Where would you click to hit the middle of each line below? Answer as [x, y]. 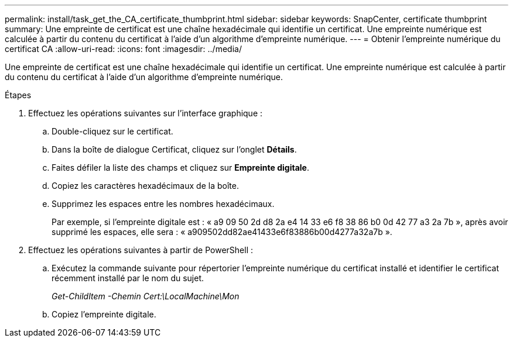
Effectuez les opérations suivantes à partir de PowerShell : [141, 250]
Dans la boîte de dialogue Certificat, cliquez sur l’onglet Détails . [174, 149]
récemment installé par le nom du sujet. [128, 278]
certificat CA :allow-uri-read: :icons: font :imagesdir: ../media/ [123, 49]
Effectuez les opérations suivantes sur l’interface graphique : [146, 113]
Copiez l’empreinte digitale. [104, 314]
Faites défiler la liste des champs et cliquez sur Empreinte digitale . [180, 167]
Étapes [18, 95]
